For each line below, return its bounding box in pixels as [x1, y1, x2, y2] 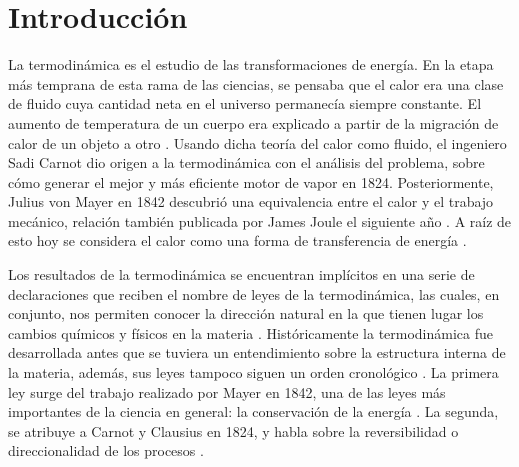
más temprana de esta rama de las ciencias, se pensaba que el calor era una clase [8, 73, 504, 94]
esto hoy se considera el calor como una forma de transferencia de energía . [8, 230, 467, 251]
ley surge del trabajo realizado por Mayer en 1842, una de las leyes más [8, 381, 446, 402]
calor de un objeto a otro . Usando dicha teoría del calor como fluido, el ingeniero [8, 132, 507, 153]
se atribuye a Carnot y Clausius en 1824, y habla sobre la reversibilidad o [8, 420, 459, 441]
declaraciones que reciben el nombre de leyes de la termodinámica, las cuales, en [8, 283, 500, 304]
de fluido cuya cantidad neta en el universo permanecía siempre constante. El [8, 93, 482, 114]
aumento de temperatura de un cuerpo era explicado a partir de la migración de [8, 112, 499, 133]
